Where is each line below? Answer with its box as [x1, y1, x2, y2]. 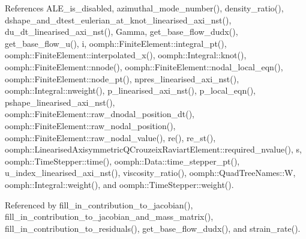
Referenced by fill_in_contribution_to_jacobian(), [5, 198, 193, 211]
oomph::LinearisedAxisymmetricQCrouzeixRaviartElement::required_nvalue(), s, [5, 143, 302, 156]
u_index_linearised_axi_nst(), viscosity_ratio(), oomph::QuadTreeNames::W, [5, 166, 296, 179]
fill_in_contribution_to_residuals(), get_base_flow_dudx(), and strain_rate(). [5, 222, 301, 234]
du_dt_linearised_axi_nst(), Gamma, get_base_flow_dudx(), [5, 25, 238, 38]
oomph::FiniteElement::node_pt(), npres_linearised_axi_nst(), [5, 72, 239, 85]
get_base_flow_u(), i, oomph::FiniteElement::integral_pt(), [5, 37, 227, 49]
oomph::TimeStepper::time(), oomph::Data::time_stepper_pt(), [5, 154, 240, 167]
